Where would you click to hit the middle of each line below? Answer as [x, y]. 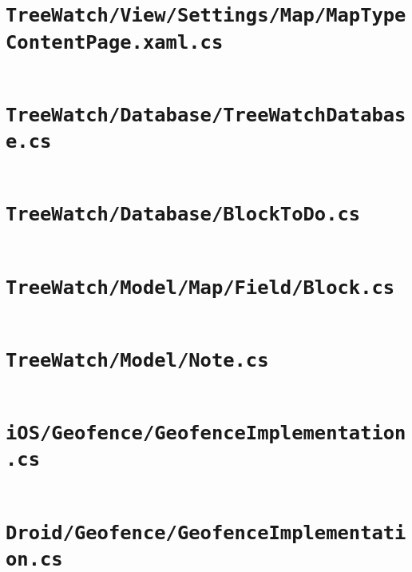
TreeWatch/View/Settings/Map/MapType [206, 16]
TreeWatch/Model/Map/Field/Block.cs [200, 287]
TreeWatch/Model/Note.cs [137, 360]
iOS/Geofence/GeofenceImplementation [206, 433]
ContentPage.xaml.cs [115, 42]
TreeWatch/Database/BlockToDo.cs [183, 214]
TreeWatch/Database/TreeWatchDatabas [206, 115]
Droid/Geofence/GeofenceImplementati [206, 532]
